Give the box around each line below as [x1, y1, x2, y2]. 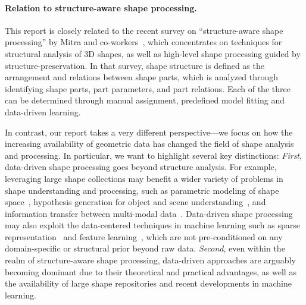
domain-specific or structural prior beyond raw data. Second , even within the [5, 242, 285, 254]
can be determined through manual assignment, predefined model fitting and [5, 94, 285, 106]
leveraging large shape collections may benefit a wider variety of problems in [5, 172, 283, 184]
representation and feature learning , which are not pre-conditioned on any [5, 230, 283, 243]
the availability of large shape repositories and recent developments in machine [5, 277, 292, 290]
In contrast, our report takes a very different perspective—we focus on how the [5, 125, 293, 138]
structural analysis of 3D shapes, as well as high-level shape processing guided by [5, 47, 301, 59]
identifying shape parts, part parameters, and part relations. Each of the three [5, 82, 291, 95]
